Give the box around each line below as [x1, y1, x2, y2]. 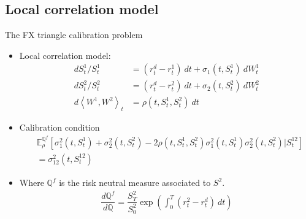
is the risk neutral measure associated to [59, 176, 211, 188]
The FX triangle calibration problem [5, 28, 143, 41]
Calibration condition [19, 121, 100, 134]
